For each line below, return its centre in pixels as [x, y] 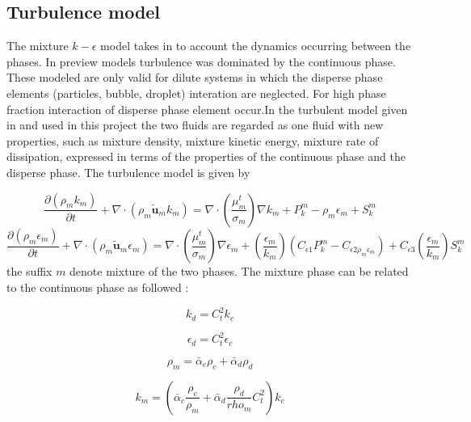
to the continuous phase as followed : [98, 287]
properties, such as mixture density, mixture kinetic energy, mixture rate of [193, 140]
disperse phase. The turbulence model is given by [128, 172]
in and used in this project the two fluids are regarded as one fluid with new [195, 125]
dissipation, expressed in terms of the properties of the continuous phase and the [206, 156]
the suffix [29, 271]
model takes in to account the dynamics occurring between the [256, 46]
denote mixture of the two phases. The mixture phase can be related [239, 271]
